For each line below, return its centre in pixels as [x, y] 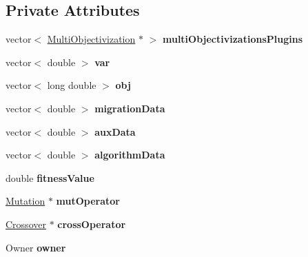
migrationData [130, 108]
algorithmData [130, 155]
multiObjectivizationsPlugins [232, 39]
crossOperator [92, 224]
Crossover [26, 224]
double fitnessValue [50, 177]
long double [72, 85]
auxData [115, 131]
